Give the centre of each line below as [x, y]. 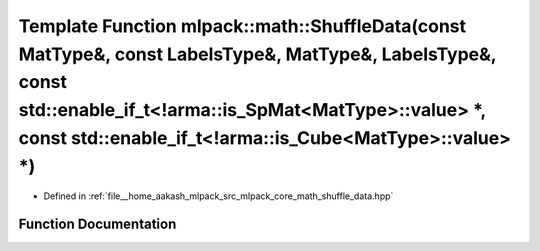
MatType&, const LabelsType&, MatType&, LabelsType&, [257, 54]
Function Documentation [97, 224]
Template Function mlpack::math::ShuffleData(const [242, 26]
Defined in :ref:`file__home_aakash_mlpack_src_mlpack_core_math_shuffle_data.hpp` [218, 196]
